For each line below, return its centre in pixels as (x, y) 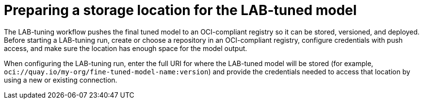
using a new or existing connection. (61, 80)
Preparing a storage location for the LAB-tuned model (180, 10)
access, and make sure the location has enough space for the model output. (126, 48)
